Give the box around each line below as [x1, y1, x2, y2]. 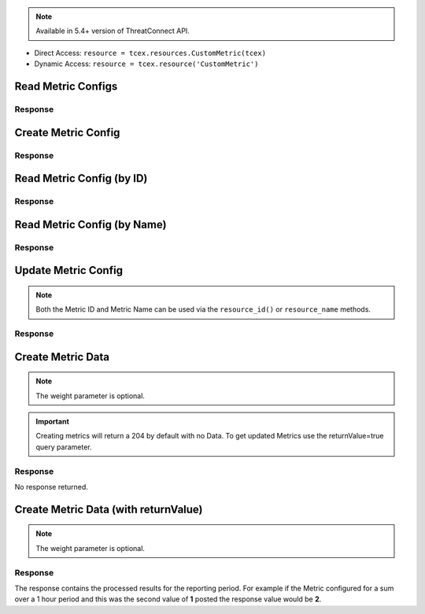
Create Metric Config [14, 126, 120, 139]
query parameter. [35, 442, 92, 452]
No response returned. [14, 482, 88, 491]
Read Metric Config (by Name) [14, 217, 167, 231]
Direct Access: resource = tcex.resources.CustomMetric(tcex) [34, 48, 267, 57]
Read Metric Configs [14, 80, 118, 93]
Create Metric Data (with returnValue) [14, 502, 204, 516]
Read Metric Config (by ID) [14, 172, 148, 185]
